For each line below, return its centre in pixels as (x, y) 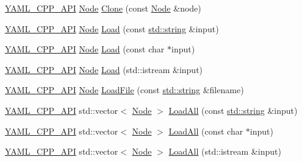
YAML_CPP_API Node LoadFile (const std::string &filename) (124, 90)
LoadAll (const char (206, 131)
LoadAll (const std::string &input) (233, 110)
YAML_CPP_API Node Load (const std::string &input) (112, 28)
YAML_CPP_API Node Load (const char (85, 49)
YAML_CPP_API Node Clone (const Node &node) (103, 8)
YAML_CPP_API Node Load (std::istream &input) (104, 69)
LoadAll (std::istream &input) (225, 151)
